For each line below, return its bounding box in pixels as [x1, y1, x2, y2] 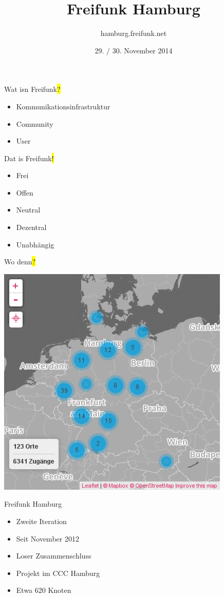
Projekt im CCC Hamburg [16, 567, 100, 578]
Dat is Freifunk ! [4, 152, 54, 163]
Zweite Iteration [16, 516, 67, 527]
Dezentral [16, 222, 47, 233]
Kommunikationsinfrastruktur [16, 101, 110, 111]
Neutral [16, 204, 41, 215]
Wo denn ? [4, 256, 36, 267]
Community [16, 118, 53, 129]
